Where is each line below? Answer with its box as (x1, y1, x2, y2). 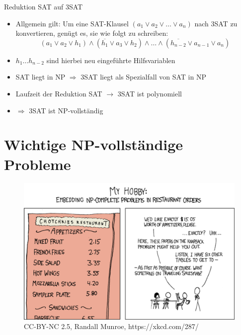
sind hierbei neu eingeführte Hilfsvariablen (46, 55, 175, 65)
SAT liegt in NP (15, 72, 66, 82)
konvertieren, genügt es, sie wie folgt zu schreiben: (15, 28, 168, 38)
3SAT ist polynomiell (117, 88, 182, 98)
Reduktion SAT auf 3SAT (4, 1, 83, 11)
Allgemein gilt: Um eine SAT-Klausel (15, 18, 129, 28)
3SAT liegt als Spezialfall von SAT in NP (80, 72, 206, 82)
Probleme (4, 154, 71, 174)
